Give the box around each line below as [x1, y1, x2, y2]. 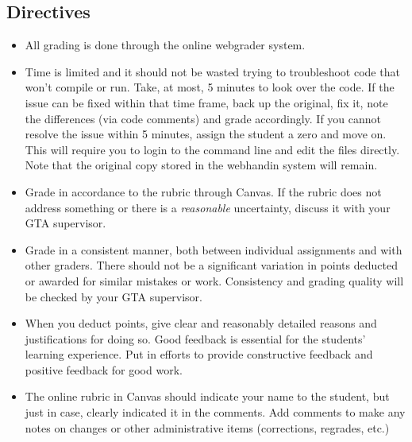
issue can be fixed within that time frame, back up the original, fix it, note [25, 94, 388, 111]
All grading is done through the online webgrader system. [25, 37, 306, 53]
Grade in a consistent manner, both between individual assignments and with [25, 241, 402, 258]
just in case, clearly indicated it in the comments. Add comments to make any [25, 404, 406, 421]
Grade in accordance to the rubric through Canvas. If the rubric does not [25, 183, 382, 200]
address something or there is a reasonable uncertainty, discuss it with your [25, 199, 391, 215]
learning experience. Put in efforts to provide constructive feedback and [25, 346, 373, 363]
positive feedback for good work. [25, 361, 183, 378]
